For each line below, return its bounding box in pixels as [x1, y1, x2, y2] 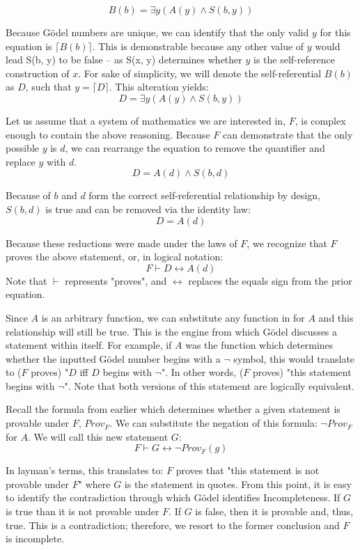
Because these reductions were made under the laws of [6, 235, 237, 250]
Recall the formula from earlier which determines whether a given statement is [6, 402, 341, 416]
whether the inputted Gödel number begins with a [6, 351, 221, 366]
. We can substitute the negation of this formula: [109, 416, 318, 430]
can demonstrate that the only [222, 127, 353, 141]
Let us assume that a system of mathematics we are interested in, [6, 113, 286, 127]
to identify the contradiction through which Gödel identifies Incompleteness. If [6, 490, 341, 505]
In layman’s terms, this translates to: [6, 463, 164, 478]
